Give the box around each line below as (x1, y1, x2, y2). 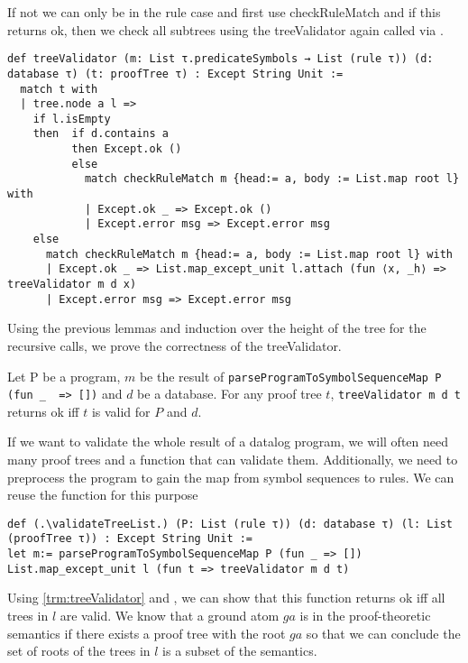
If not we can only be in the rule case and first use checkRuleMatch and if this (7, 3, 441, 21)
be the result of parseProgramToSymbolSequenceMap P (139, 366, 442, 385)
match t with (20, 82, 98, 96)
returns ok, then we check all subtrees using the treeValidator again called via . (7, 20, 444, 39)
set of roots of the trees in (7, 641, 151, 660)
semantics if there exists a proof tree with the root (7, 623, 286, 642)
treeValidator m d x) (7, 278, 137, 291)
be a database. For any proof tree (137, 384, 322, 403)
